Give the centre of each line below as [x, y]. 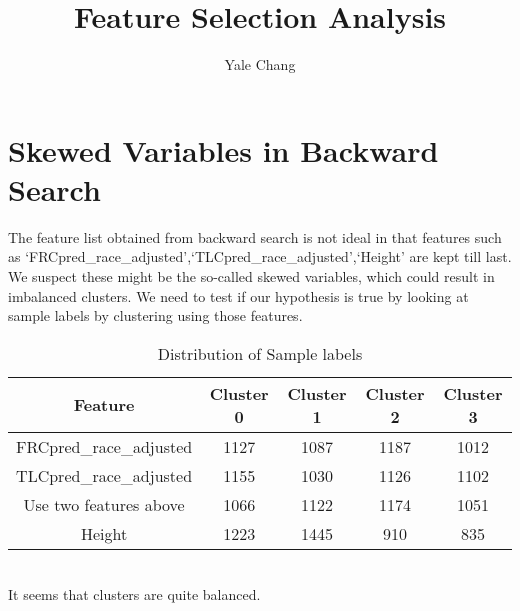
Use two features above [104, 504]
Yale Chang [260, 64]
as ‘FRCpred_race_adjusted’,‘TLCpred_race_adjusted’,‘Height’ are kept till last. [260, 256]
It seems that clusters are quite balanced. [134, 594]
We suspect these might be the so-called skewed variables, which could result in [251, 276]
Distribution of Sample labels [260, 353]
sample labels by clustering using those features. [155, 315]
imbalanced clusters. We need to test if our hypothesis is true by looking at [238, 295]
